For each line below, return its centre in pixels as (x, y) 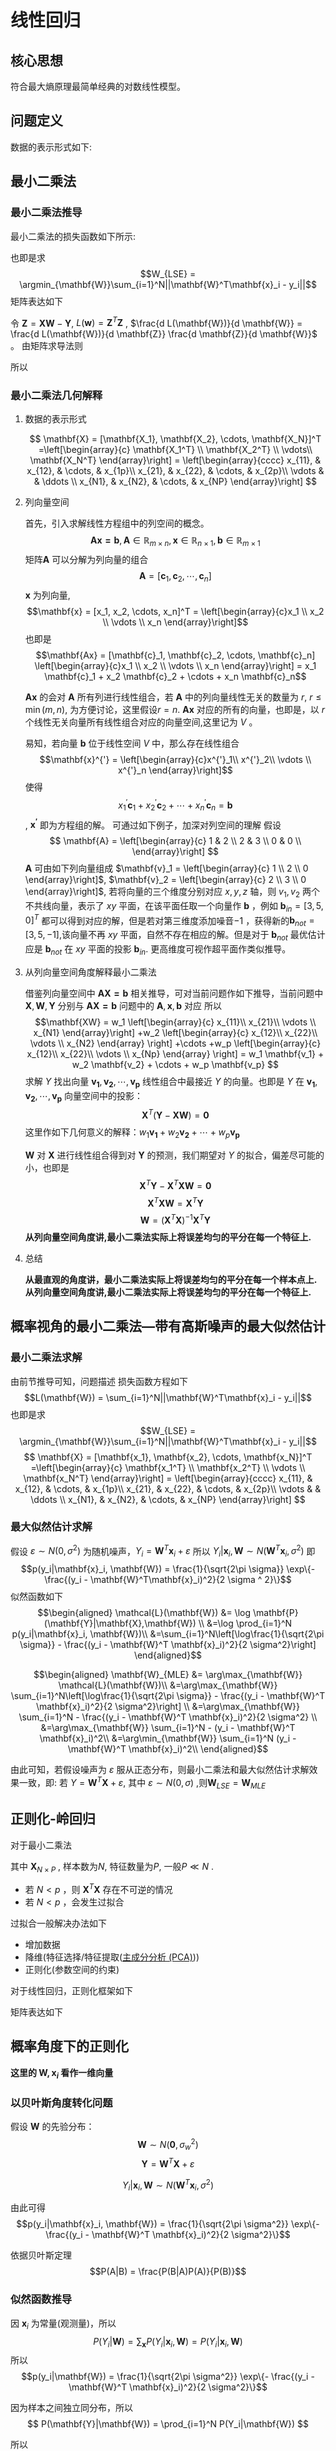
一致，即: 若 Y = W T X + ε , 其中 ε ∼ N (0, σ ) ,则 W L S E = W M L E (142, 1783)
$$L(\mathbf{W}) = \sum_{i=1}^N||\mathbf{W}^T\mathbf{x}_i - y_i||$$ (168, 1397)
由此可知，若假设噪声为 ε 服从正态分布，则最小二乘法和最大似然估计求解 (160, 1770)
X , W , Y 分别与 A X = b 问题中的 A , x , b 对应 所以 (123, 1005)
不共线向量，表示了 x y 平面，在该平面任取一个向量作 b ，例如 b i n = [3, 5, (174, 906)
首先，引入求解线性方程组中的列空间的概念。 (117, 523)
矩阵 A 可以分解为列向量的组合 (86, 560)
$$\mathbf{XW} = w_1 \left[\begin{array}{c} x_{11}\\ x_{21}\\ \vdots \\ (175, 1022)
